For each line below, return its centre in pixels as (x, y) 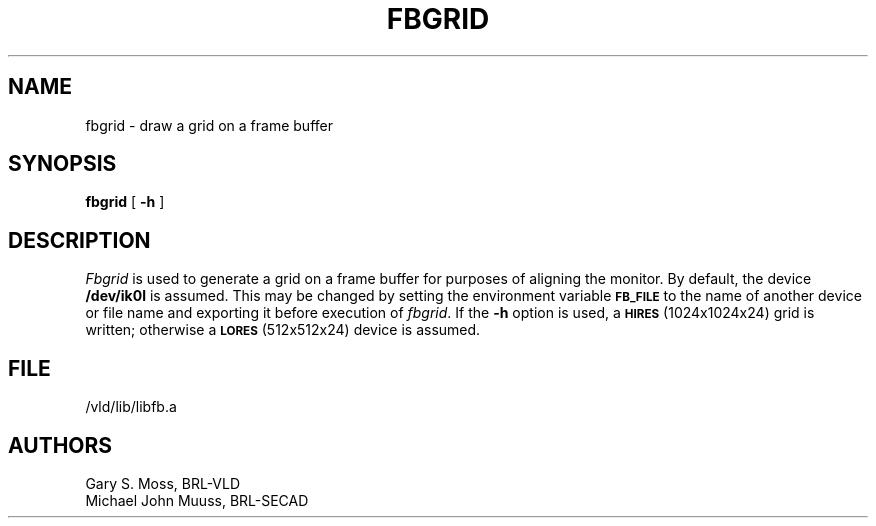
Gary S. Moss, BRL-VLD (163, 483)
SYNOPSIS (62, 164)
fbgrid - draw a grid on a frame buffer (209, 125)
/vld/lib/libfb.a (131, 407)
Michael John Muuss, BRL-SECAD (197, 500)
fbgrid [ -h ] (125, 202)
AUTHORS (60, 445)
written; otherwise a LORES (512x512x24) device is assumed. (283, 330)
